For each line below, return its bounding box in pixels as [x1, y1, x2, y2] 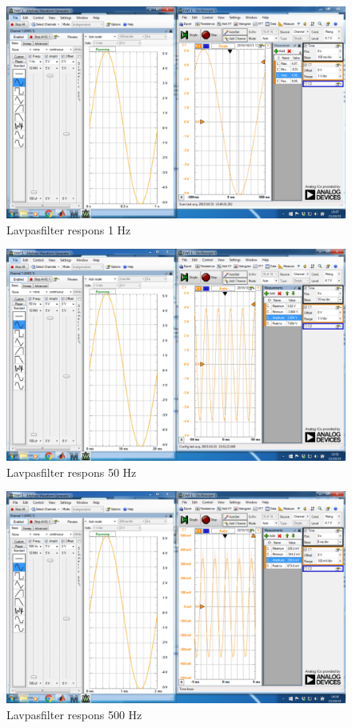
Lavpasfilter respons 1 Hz [6, 221, 131, 238]
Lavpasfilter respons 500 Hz [6, 706, 142, 722]
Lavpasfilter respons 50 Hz [6, 463, 137, 480]
